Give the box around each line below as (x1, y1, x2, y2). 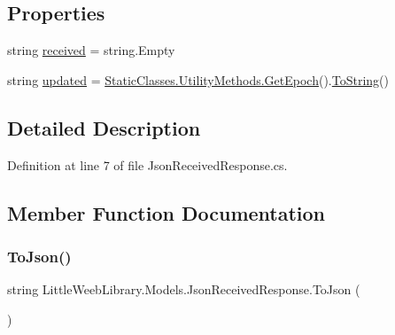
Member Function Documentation (7, 199, 326, 226)
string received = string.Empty (7, 41, 175, 59)
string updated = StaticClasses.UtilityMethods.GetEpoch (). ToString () (7, 70, 390, 89)
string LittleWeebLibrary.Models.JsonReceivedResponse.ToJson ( (7, 280, 360, 299)
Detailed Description (7, 113, 201, 141)
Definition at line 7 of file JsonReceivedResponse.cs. (7, 155, 288, 174)
